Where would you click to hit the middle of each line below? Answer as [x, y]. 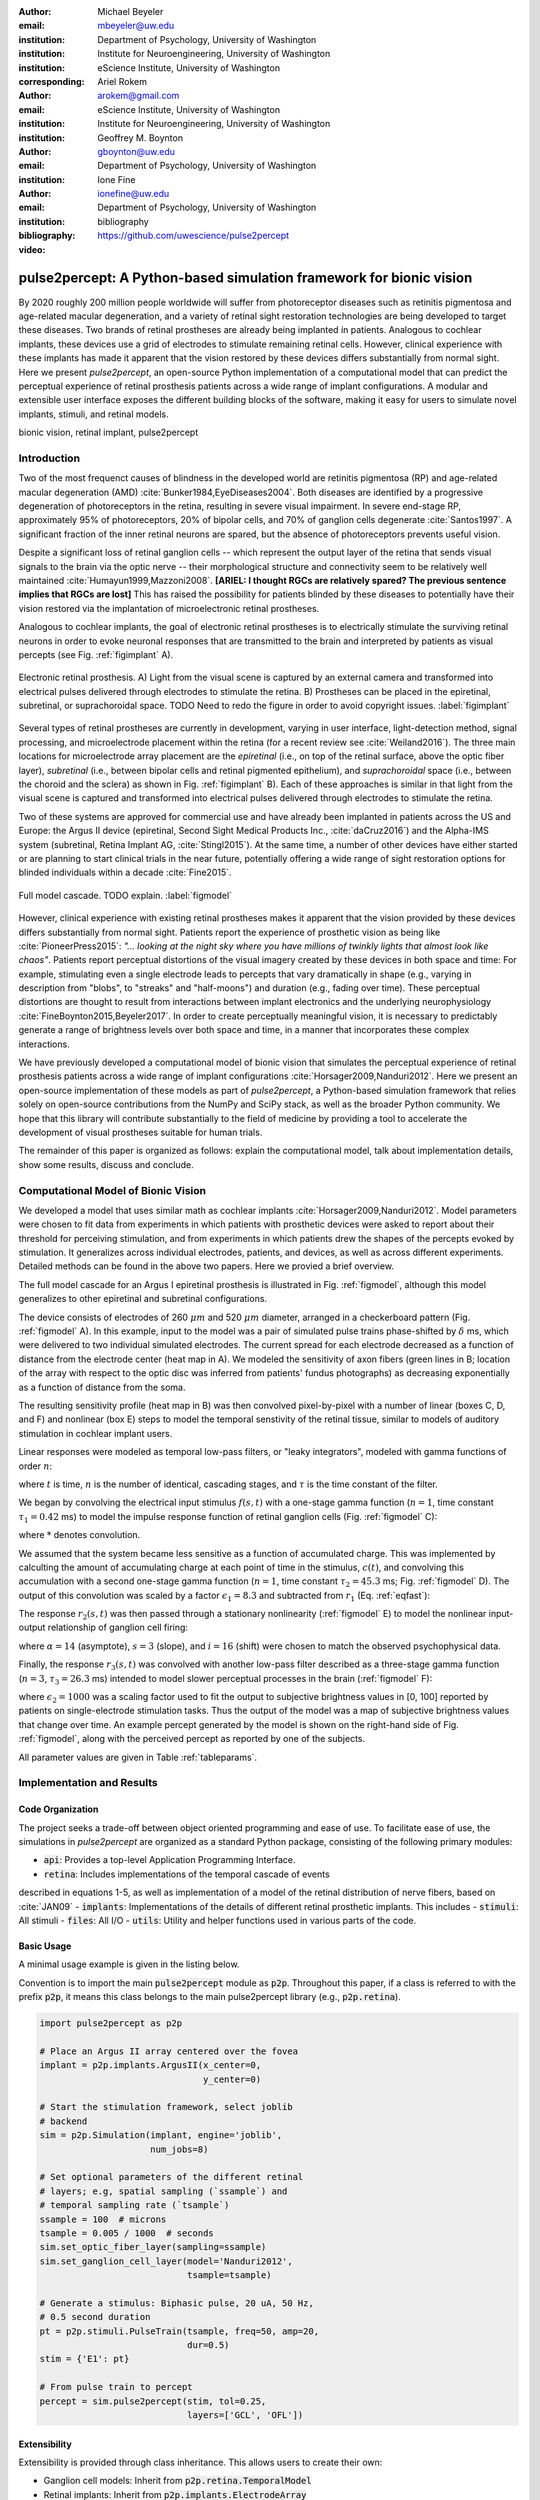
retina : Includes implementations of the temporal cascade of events [186, 1874]
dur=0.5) [208, 2345]
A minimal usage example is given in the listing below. [129, 1964]
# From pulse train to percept [116, 2387]
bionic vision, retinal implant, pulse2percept [108, 432]
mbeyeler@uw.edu [136, 26]
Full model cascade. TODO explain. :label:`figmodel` [125, 895]
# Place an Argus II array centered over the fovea [169, 2051]
